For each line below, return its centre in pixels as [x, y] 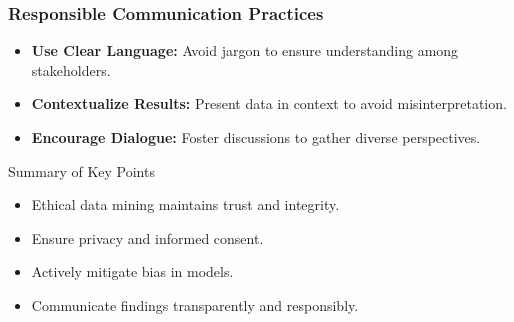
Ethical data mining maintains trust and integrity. [185, 204]
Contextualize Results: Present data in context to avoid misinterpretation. [269, 103]
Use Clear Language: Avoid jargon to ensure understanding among [245, 50]
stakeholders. [71, 69]
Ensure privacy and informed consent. [147, 237]
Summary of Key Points [81, 170]
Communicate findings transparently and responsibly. [195, 304]
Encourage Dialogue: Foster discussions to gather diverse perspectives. [256, 137]
